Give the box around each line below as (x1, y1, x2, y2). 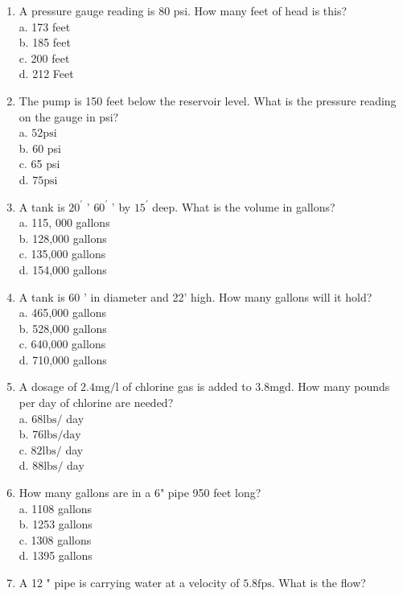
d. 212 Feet (19, 65, 74, 82)
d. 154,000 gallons (19, 261, 107, 277)
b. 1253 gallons (19, 516, 93, 532)
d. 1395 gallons (19, 547, 93, 564)
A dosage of (19, 378, 77, 395)
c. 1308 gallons (19, 531, 92, 548)
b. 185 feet (19, 34, 71, 51)
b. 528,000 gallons (19, 319, 107, 336)
